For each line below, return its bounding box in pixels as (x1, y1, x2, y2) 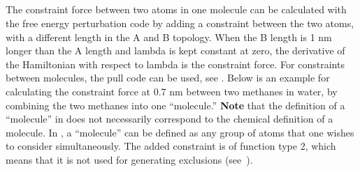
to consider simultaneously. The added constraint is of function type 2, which (6, 139, 336, 153)
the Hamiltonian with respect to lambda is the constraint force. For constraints (6, 56, 345, 71)
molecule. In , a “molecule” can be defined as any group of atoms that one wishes (6, 125, 354, 139)
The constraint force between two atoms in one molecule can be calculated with (6, 2, 347, 17)
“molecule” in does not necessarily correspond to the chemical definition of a (6, 111, 333, 126)
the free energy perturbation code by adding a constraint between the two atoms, (6, 15, 354, 30)
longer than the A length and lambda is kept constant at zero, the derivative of (6, 43, 345, 58)
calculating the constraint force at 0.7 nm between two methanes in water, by (6, 84, 338, 98)
